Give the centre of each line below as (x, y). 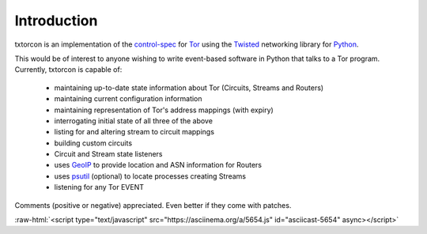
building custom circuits (93, 143)
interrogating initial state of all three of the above (134, 121)
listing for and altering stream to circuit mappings (134, 132)
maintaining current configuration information (128, 99)
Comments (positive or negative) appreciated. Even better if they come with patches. (153, 205)
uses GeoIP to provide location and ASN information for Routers (158, 165)
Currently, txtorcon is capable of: (68, 70)
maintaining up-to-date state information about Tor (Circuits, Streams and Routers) (189, 88)
